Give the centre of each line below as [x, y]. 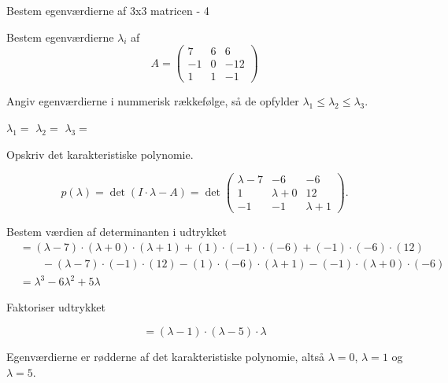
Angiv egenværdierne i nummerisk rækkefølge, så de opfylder [153, 101]
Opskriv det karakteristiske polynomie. [100, 154]
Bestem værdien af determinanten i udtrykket [117, 232]
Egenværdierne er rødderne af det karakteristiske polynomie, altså [165, 357]
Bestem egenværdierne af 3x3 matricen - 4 [108, 10]
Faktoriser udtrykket [56, 307]
